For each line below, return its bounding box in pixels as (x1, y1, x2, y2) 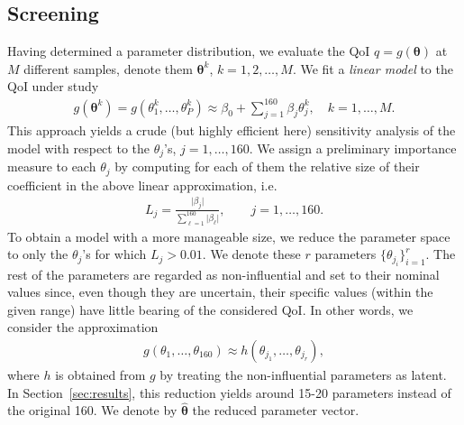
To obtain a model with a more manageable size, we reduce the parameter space (7, 226, 450, 245)
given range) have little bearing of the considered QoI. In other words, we (7, 300, 414, 319)
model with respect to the (7, 138, 150, 157)
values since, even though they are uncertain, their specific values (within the (7, 282, 433, 301)
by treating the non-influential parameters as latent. (159, 365, 447, 383)
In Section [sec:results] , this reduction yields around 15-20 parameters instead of (7, 383, 451, 402)
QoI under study (7, 77, 99, 96)
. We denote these (202, 245, 301, 263)
